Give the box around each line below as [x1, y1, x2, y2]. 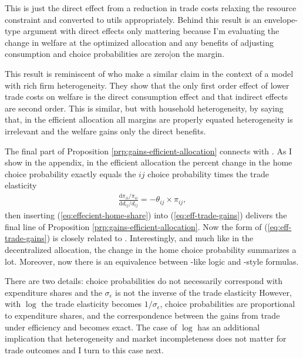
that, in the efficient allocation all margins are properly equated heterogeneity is [5, 113, 293, 126]
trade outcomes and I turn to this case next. [5, 343, 164, 356]
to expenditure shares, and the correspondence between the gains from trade [5, 309, 280, 321]
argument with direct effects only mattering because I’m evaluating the [23, 25, 280, 37]
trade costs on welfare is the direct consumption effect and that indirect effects [5, 90, 288, 103]
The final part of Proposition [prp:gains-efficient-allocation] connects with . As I [5, 144, 292, 157]
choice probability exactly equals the [5, 167, 136, 180]
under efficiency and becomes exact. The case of [5, 320, 177, 333]
